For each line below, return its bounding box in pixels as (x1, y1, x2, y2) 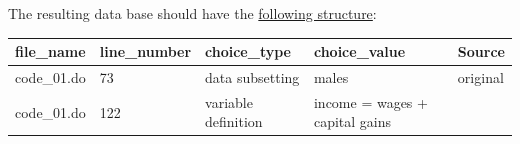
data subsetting (205, 66, 300, 87)
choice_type (205, 41, 291, 62)
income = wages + (313, 91, 428, 112)
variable (205, 91, 253, 112)
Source (457, 41, 505, 62)
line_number (99, 41, 192, 62)
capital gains (313, 111, 392, 132)
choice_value (313, 41, 406, 62)
